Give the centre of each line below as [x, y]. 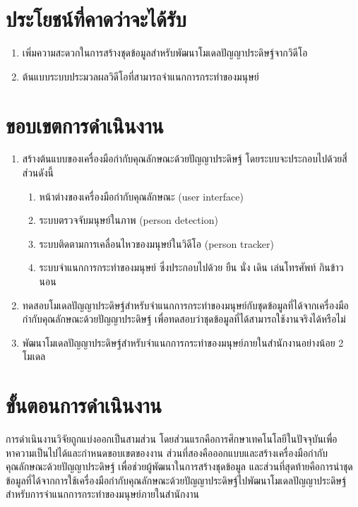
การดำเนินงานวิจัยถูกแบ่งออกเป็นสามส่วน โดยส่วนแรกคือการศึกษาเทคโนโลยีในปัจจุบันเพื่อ [172, 439]
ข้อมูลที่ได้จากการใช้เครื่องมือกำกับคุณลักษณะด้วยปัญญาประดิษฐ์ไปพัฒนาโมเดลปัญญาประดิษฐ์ [176, 480]
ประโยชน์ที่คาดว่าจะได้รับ [96, 19]
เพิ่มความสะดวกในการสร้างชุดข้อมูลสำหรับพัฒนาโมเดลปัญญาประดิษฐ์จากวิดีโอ [165, 53]
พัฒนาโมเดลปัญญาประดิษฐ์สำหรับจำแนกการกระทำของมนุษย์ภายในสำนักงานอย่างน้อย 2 [183, 342]
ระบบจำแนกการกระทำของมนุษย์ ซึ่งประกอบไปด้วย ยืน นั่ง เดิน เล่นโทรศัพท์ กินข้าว [191, 267]
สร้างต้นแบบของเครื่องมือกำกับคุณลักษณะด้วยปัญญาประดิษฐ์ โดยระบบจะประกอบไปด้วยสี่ [185, 159]
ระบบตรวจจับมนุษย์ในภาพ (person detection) [129, 220]
